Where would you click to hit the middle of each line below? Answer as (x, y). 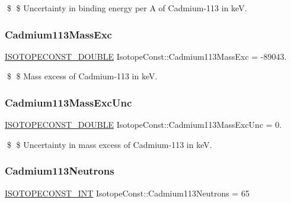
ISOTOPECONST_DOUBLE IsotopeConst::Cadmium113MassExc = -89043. (146, 56)
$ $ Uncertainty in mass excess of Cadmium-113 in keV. (109, 144)
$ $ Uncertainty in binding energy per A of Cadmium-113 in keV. (127, 8)
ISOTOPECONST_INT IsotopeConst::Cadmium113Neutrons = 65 (127, 193)
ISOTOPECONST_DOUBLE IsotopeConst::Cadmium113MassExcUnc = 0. (143, 125)
